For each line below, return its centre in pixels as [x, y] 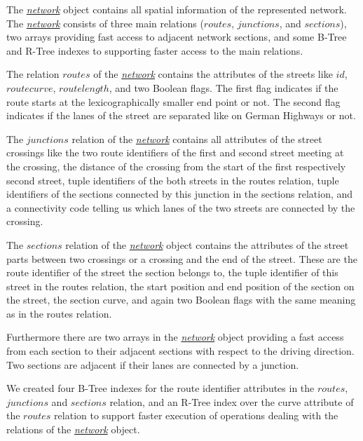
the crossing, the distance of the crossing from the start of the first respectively [176, 166]
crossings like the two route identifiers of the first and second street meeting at [175, 152]
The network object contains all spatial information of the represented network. [177, 9]
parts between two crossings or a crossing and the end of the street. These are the [182, 258]
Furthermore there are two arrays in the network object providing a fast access [175, 337]
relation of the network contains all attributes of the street [197, 138]
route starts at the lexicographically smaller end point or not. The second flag [173, 101]
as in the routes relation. [59, 313]
